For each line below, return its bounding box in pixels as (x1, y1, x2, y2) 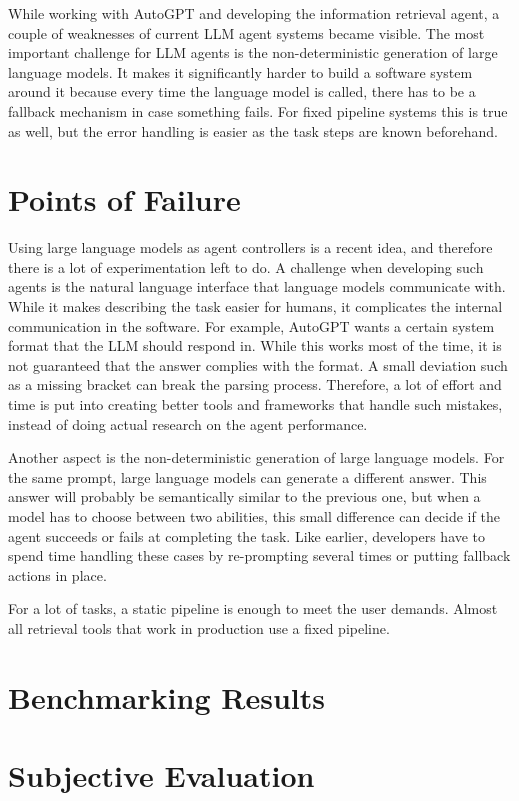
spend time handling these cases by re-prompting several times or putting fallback (8, 545, 511, 566)
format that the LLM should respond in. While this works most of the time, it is (8, 335, 502, 356)
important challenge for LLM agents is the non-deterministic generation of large (8, 42, 498, 63)
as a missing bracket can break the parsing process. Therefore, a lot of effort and (8, 374, 502, 395)
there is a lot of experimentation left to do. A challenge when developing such (8, 256, 484, 277)
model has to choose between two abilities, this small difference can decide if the (8, 506, 500, 526)
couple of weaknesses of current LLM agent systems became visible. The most (8, 22, 485, 43)
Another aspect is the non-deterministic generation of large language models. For (8, 447, 505, 468)
